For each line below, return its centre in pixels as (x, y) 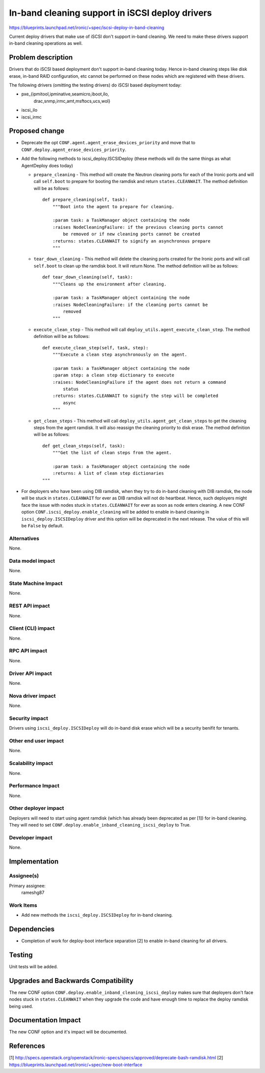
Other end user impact (36, 741)
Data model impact (32, 561)
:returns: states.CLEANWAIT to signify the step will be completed (135, 396)
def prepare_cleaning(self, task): (85, 200)
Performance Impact (34, 786)
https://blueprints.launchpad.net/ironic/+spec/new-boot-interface (76, 1065)
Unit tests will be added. (34, 966)
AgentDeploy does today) (47, 165)
